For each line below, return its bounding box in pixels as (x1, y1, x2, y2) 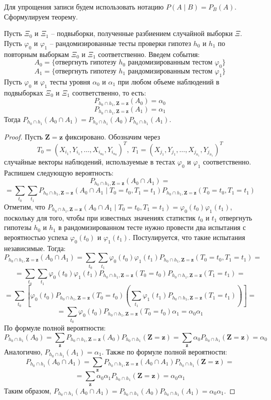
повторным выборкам (4, 48, 69, 59)
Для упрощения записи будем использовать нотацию (4, 1, 164, 11)
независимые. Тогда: (4, 242, 66, 253)
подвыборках (4, 87, 43, 97)
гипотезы (4, 222, 31, 232)
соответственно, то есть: (72, 87, 146, 97)
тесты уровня (49, 76, 90, 86)
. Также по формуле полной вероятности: (101, 346, 227, 356)
